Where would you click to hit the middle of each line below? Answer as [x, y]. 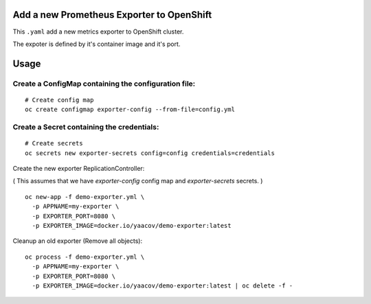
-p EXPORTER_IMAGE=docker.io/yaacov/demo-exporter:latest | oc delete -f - [162, 285]
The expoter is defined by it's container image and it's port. [97, 44]
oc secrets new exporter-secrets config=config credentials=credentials [150, 153]
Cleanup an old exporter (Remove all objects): [78, 241]
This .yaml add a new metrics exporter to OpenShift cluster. [98, 32]
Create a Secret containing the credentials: [86, 127]
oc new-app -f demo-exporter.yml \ [85, 197]
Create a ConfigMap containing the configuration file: [104, 84]
